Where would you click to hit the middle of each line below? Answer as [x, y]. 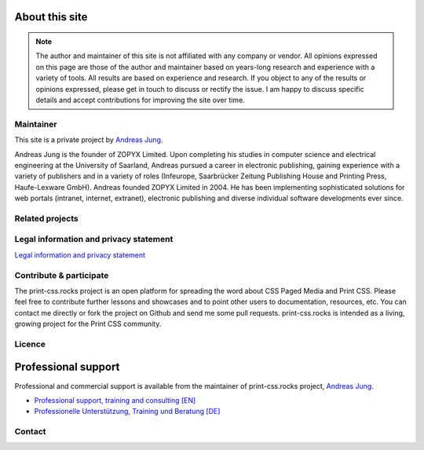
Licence [30, 344]
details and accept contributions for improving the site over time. [140, 100]
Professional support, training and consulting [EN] [115, 400]
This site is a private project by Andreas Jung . [89, 140]
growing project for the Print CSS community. [88, 324]
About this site [51, 17]
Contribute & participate [62, 275]
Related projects [46, 218]
